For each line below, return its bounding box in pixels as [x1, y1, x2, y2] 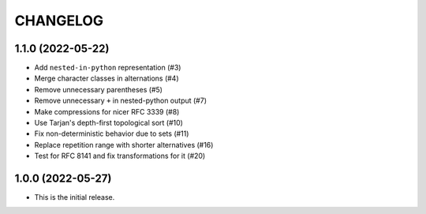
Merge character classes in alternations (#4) [34, 73, 179, 83]
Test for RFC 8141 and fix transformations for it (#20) [34, 151, 206, 161]
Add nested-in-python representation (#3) [34, 63, 181, 73]
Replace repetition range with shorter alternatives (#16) [34, 140, 214, 149]
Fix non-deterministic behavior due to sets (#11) [34, 129, 189, 138]
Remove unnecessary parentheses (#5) [34, 84, 163, 94]
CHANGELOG [14, 12, 104, 29]
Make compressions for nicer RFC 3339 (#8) [34, 107, 180, 116]
